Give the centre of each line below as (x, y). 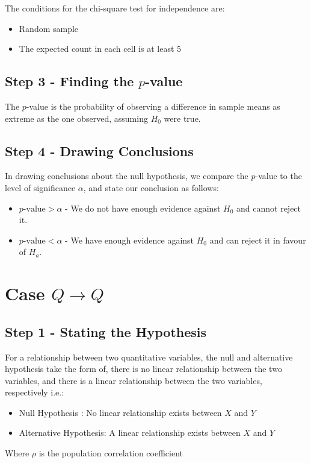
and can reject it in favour (258, 240)
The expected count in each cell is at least (97, 49)
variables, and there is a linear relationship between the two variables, (134, 380)
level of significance (40, 187)
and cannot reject (269, 208)
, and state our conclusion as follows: (151, 187)
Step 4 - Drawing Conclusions (99, 150)
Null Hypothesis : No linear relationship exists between (120, 412)
